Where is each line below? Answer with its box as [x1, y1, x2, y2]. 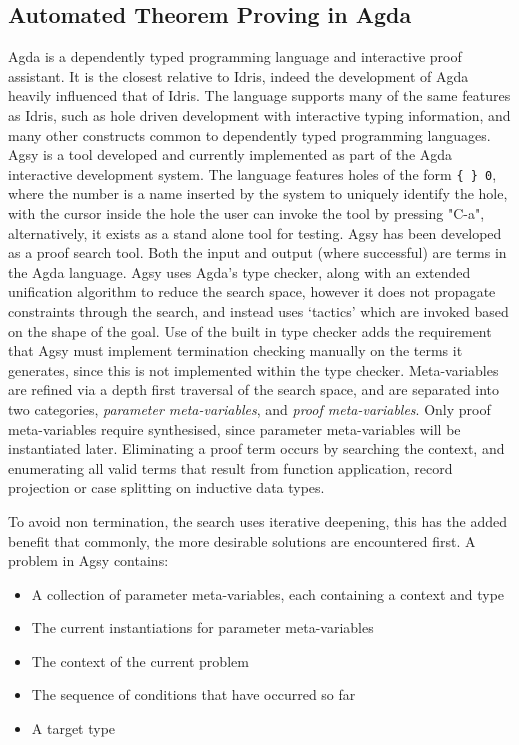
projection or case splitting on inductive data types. [8, 477, 325, 498]
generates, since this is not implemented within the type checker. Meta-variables [8, 359, 499, 380]
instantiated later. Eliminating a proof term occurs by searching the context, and [8, 438, 505, 459]
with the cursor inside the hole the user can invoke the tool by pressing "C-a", [8, 203, 485, 224]
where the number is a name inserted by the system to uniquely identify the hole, [8, 183, 508, 204]
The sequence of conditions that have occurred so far [31, 684, 356, 705]
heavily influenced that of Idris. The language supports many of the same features [8, 85, 511, 106]
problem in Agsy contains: [8, 550, 169, 571]
